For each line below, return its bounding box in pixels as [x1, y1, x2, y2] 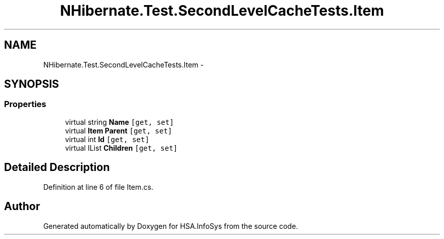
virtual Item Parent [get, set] [65, 126, 172, 135]
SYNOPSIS [4, 78, 59, 91]
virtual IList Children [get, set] [65, 143, 178, 152]
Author [4, 200, 40, 213]
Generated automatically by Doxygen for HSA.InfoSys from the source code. [43, 221, 298, 230]
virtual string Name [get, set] [65, 117, 174, 126]
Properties [4, 99, 47, 110]
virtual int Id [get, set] [65, 134, 150, 144]
